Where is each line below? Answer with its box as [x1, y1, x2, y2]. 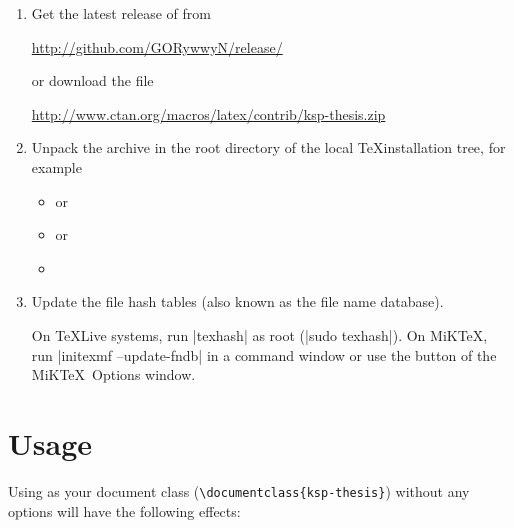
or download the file [31, 70, 154, 91]
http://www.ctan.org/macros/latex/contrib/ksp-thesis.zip [31, 103, 386, 124]
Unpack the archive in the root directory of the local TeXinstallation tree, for [31, 137, 506, 158]
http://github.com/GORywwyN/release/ [31, 36, 283, 57]
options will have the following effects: [8, 500, 241, 521]
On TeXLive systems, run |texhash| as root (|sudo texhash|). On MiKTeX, [31, 324, 488, 345]
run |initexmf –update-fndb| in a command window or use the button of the [31, 344, 497, 365]
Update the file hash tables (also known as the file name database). [31, 291, 444, 312]
